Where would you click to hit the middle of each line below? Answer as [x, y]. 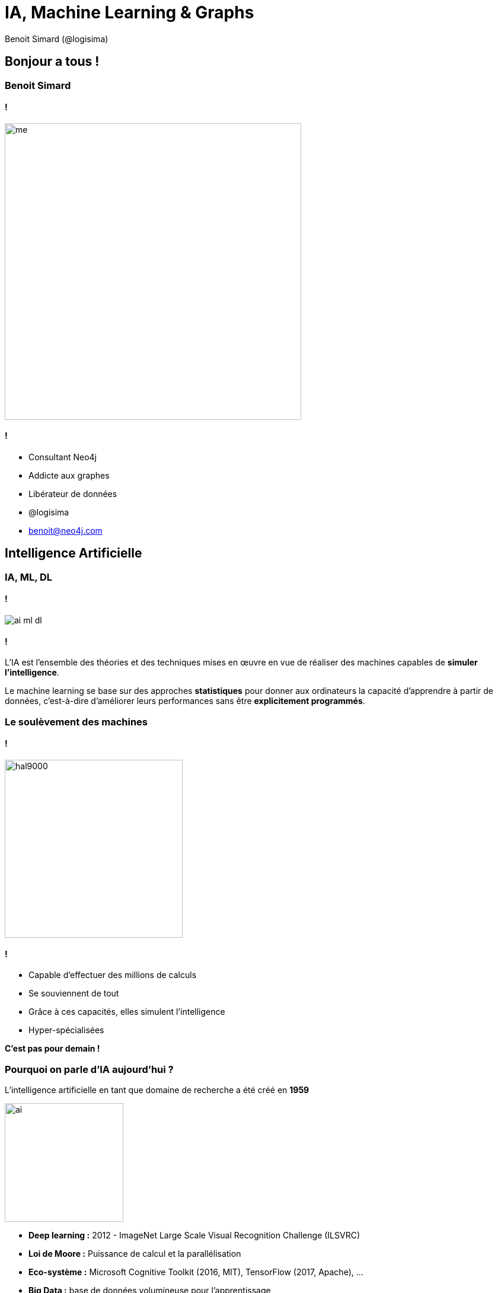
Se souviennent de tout [74, 993]
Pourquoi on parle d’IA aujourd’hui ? [89, 1069]
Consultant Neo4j [63, 457]
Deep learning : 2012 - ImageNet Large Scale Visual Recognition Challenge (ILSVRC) [194, 1235]
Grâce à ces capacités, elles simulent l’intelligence [127, 1012]
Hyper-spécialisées [66, 1030]
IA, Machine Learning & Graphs [130, 12]
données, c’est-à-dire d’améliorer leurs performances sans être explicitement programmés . [185, 701]
